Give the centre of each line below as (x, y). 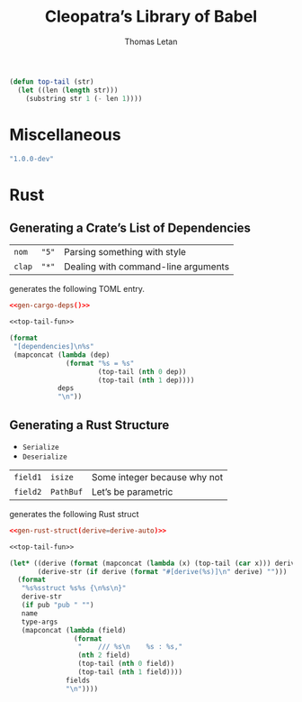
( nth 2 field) (104, 655)
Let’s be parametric (132, 491)
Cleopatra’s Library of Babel (151, 17)
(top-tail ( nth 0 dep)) (142, 371)
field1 (28, 477)
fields (78, 680)
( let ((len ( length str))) (68, 90)
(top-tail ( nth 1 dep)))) (146, 380)
